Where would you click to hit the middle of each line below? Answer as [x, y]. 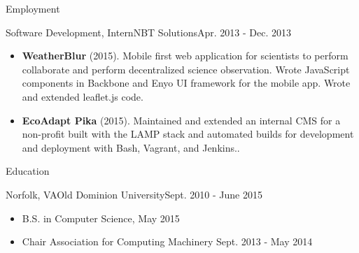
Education [28, 171]
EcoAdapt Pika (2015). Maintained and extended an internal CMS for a [181, 120]
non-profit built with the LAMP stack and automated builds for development [188, 134]
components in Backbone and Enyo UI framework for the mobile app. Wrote [186, 83]
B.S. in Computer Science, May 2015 [101, 218]
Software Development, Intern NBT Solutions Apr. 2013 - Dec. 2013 [148, 32]
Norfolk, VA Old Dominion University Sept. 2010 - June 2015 [134, 194]
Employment [33, 8]
